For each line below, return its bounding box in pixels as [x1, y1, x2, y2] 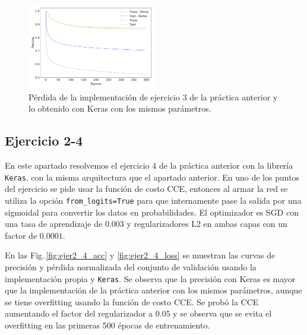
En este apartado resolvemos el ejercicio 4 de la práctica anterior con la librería [5, 159, 293, 172]
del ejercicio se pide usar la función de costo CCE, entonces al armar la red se [5, 182, 288, 195]
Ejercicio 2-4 [5, 131, 83, 150]
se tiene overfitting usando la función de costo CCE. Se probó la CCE [5, 295, 259, 308]
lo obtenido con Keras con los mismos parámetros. [29, 102, 211, 115]
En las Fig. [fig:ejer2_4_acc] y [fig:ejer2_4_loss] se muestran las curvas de [5, 249, 276, 261]
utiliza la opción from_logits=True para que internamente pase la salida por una [5, 194, 302, 207]
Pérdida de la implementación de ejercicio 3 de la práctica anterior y [29, 90, 278, 103]
